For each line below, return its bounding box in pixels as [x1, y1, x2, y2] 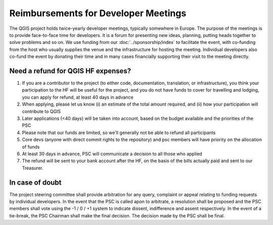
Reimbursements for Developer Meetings [9, 8, 187, 19]
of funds [22, 144, 40, 150]
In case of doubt [9, 178, 62, 187]
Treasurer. [22, 165, 43, 171]
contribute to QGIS [22, 108, 61, 114]
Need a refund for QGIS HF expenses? [9, 66, 131, 75]
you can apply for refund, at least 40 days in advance [22, 94, 133, 100]
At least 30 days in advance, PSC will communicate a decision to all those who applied [22, 151, 202, 157]
